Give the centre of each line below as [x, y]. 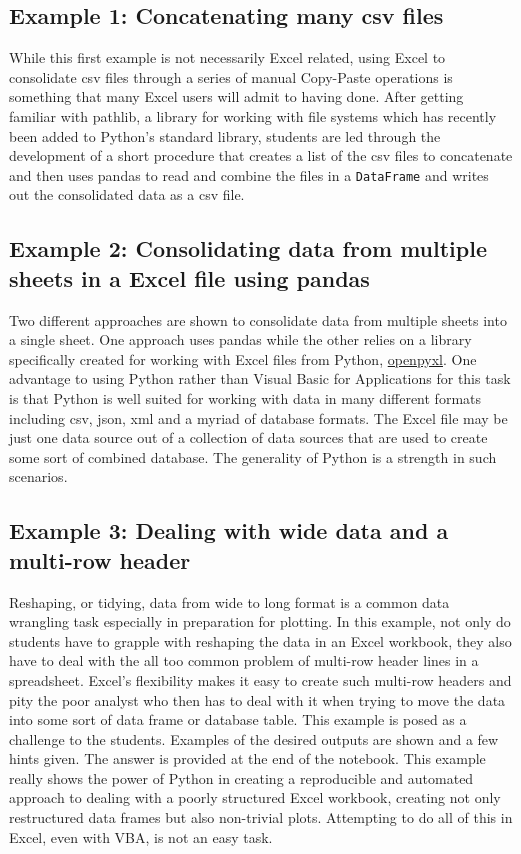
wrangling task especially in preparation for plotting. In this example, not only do [260, 621]
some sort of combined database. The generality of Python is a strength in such [253, 456]
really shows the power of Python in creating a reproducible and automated [241, 777]
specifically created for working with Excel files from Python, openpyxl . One [243, 358]
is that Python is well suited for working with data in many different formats [245, 397]
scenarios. [38, 476]
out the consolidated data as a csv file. [127, 194]
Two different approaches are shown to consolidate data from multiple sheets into [258, 319]
